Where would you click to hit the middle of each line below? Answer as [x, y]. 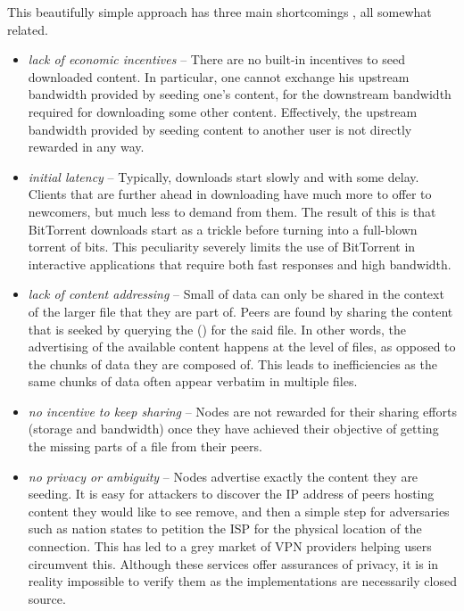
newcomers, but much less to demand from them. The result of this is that [232, 211]
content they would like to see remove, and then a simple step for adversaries [239, 511]
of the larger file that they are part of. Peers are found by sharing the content [240, 311]
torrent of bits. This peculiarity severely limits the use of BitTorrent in [222, 247]
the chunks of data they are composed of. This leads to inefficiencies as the [232, 363]
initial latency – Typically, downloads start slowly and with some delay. [224, 176]
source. [47, 598]
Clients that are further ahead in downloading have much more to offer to [230, 194]
